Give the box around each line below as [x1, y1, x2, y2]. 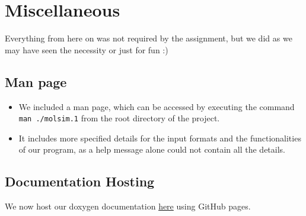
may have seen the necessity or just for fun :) [5, 43, 168, 56]
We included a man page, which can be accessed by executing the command [18, 100, 295, 112]
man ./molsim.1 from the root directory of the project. [18, 112, 220, 124]
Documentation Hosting [5, 172, 155, 191]
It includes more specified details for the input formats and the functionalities [18, 131, 301, 144]
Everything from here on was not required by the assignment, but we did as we [5, 32, 292, 44]
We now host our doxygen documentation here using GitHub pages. [5, 200, 251, 212]
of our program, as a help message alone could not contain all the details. [18, 143, 285, 156]
